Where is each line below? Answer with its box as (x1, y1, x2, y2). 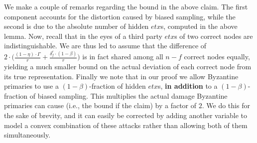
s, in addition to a (158, 81, 218, 91)
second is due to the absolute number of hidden (4, 21, 149, 31)
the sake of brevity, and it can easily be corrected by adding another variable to (4, 110, 248, 121)
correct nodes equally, (184, 51, 250, 62)
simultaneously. (4, 130, 51, 140)
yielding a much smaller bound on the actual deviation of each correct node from (4, 61, 252, 72)
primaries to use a (4, 81, 59, 91)
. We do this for (202, 100, 250, 111)
